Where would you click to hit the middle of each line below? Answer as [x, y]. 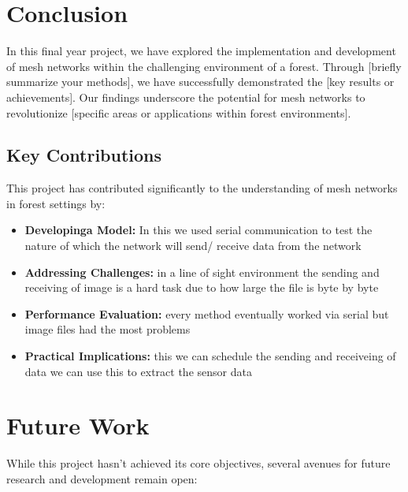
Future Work [78, 425]
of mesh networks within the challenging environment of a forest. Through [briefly [204, 66]
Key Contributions [84, 155]
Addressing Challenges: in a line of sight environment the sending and [202, 272]
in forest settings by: [56, 203]
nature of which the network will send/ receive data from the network [193, 246]
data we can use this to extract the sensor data [138, 371]
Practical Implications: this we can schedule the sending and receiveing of [210, 356]
